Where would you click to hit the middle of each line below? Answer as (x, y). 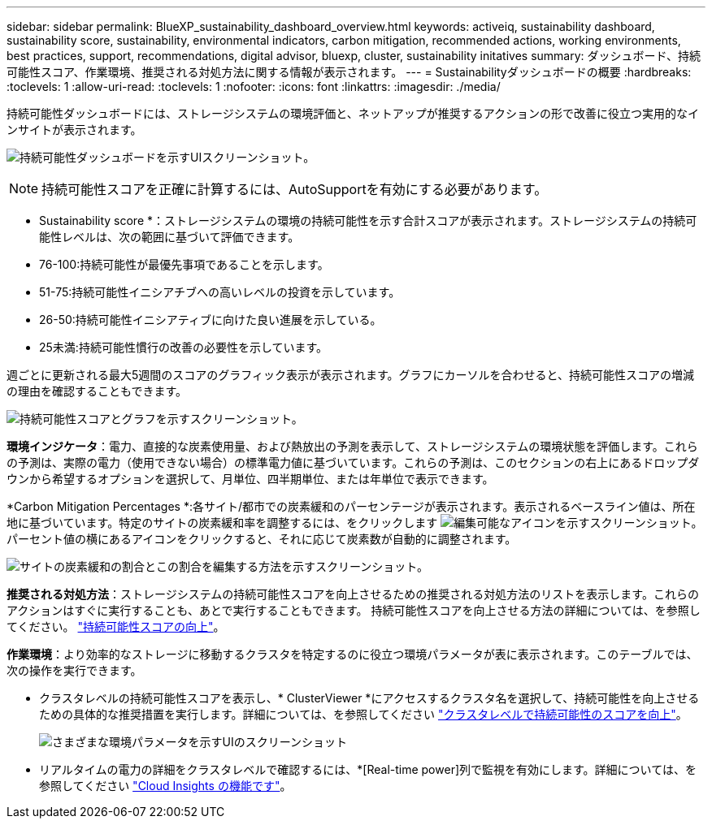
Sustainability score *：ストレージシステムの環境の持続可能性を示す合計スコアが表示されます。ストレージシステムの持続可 (368, 220)
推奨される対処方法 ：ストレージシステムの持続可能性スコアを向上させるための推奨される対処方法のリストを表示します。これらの (353, 594)
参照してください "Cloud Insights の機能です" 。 (165, 786)
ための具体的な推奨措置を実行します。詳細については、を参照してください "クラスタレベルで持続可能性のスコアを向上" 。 (363, 714)
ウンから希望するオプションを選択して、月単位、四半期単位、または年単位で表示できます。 (250, 479)
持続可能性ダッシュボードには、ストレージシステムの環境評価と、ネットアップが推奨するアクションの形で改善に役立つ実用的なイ (353, 113)
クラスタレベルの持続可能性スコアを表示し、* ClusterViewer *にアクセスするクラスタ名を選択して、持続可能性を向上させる (369, 698)
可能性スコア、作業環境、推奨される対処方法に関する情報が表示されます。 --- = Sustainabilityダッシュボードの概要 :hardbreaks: (349, 72)
